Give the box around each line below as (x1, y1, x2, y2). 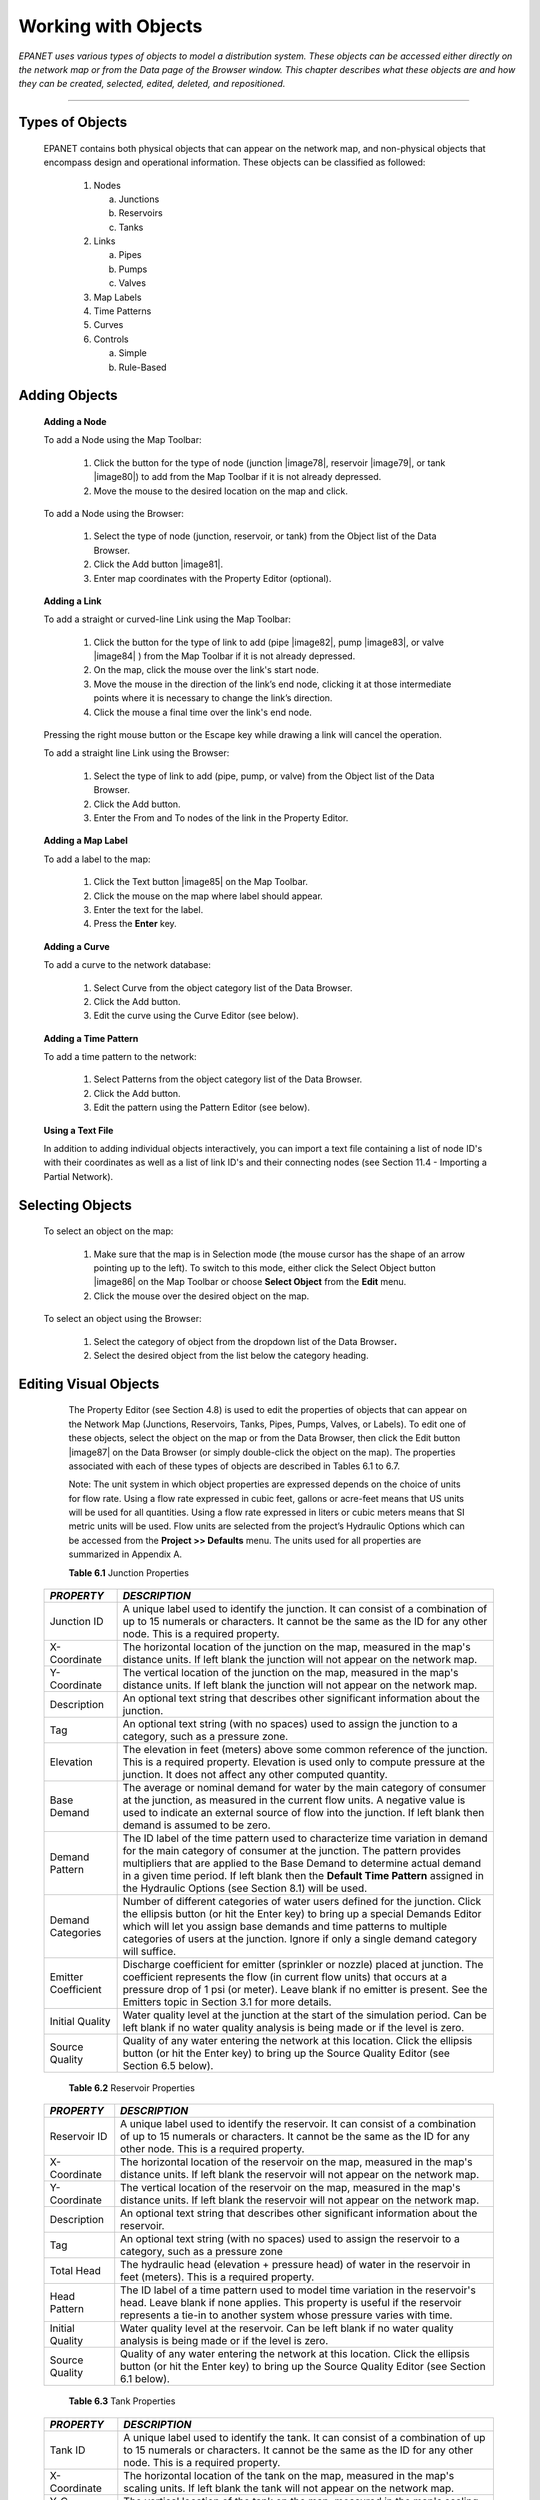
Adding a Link (43, 595, 102, 607)
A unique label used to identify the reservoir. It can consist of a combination (120, 2117, 477, 2131)
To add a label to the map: (43, 853, 151, 865)
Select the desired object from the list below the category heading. (93, 1349, 369, 1361)
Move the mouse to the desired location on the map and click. (93, 485, 349, 497)
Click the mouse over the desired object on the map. (93, 1290, 310, 1302)
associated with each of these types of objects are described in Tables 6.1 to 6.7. (68, 1460, 400, 1472)
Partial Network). (43, 1170, 114, 1182)
